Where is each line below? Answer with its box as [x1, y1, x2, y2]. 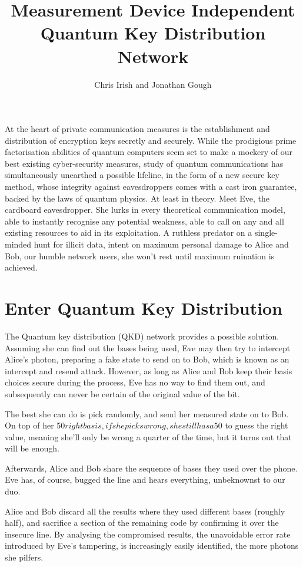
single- [254, 226, 278, 239]
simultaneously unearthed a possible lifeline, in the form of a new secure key [5, 169, 279, 181]
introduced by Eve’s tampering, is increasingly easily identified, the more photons [5, 539, 299, 552]
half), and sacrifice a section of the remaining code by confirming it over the [5, 516, 279, 529]
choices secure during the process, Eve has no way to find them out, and [5, 376, 265, 388]
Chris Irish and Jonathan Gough [94, 78, 212, 90]
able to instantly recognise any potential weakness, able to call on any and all [5, 215, 284, 227]
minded [5, 238, 32, 250]
